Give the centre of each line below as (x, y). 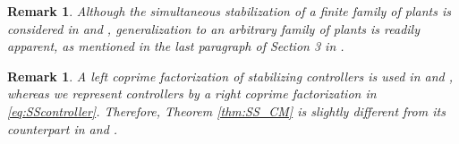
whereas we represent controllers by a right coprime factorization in (192, 93)
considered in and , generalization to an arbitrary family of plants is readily (213, 28)
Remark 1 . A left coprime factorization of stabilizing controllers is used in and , (230, 76)
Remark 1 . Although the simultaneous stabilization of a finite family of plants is (229, 11)
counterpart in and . (63, 128)
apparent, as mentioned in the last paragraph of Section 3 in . (176, 46)
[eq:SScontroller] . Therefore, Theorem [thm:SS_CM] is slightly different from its (226, 110)
